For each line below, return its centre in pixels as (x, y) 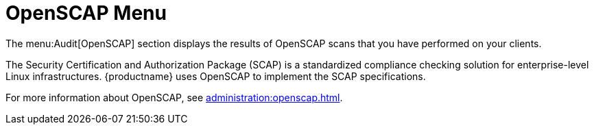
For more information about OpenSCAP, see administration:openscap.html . (174, 97)
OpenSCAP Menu (86, 13)
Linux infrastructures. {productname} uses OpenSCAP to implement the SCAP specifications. (216, 76)
